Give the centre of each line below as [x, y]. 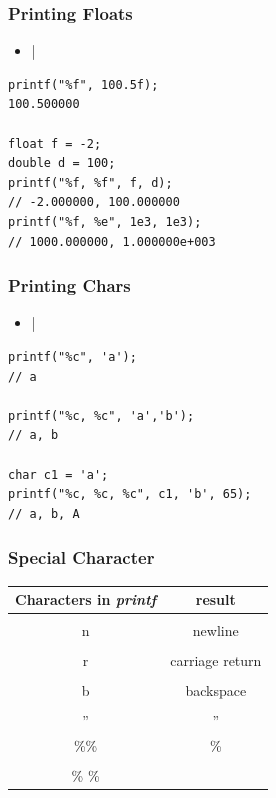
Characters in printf [86, 599]
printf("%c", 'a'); [72, 356]
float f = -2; [55, 143]
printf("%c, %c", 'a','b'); [101, 415]
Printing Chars [69, 285]
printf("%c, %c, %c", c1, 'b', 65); [130, 494]
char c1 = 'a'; [58, 474]
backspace [216, 690]
